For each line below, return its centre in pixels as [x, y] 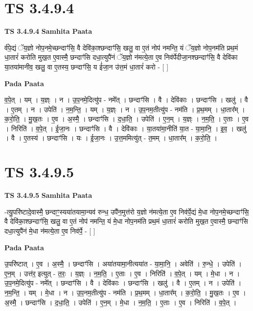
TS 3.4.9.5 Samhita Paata [48, 195]
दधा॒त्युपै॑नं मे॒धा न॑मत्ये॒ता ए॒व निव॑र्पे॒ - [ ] [50, 230]
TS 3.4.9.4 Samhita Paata [48, 31]
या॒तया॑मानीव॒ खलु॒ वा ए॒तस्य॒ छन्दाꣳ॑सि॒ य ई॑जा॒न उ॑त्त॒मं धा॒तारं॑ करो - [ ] [87, 66]
